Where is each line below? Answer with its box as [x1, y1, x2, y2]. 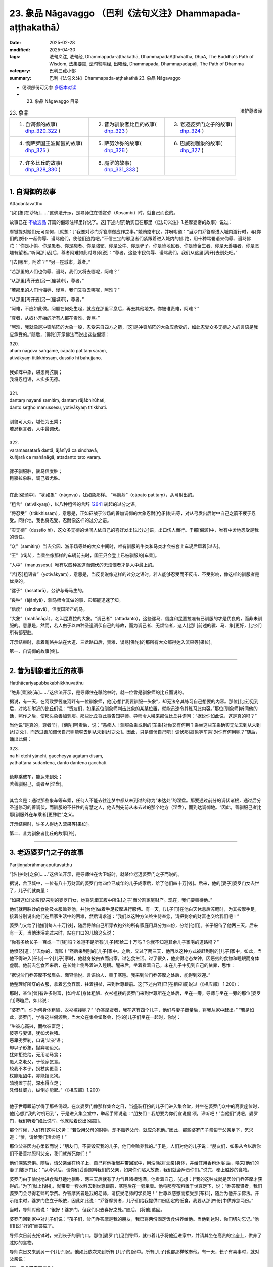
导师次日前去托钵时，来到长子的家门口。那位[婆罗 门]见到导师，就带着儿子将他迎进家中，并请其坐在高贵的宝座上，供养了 [9, 1232, 262, 1239]
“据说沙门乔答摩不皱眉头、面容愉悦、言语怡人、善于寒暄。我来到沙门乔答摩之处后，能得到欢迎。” [9, 972, 211, 978]
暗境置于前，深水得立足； [9, 1080, 63, 1086]
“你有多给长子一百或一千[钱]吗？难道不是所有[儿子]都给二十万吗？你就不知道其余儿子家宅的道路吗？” [9, 939, 219, 945]
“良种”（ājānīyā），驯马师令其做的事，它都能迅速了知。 [9, 597, 123, 603]
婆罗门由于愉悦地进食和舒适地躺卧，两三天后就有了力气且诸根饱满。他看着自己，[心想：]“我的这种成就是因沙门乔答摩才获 [9, 1176, 262, 1182]
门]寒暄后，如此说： [9, 997, 52, 1003]
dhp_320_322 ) [25, 127, 61, 134]
